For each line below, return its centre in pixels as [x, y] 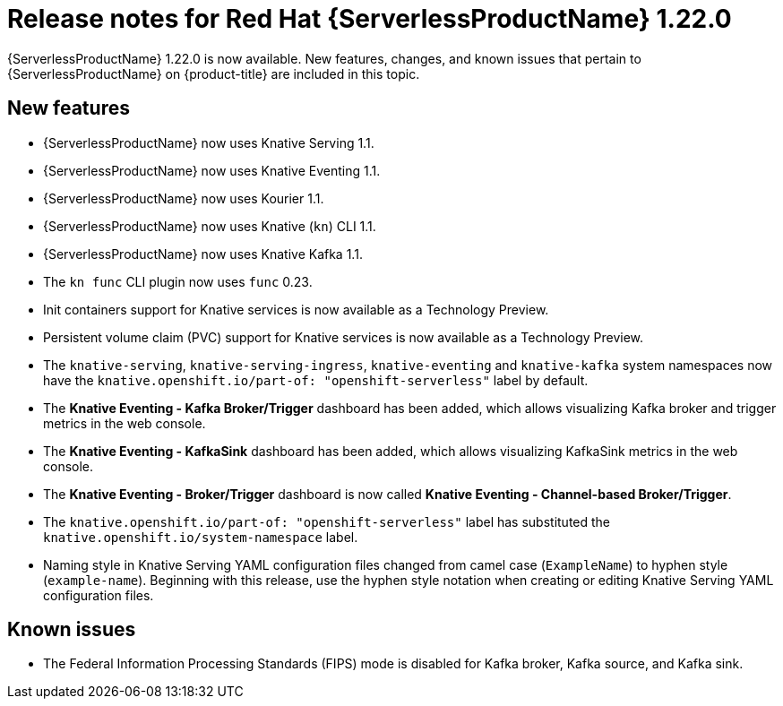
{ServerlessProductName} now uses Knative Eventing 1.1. [212, 170]
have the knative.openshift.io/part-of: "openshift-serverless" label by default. [316, 380]
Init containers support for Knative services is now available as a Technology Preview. [296, 309]
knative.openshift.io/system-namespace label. [201, 537]
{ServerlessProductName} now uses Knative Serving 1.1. [209, 142]
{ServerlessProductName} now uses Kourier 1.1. [184, 198]
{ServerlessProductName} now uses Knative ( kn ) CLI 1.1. [210, 226]
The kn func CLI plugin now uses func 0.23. [178, 281]
